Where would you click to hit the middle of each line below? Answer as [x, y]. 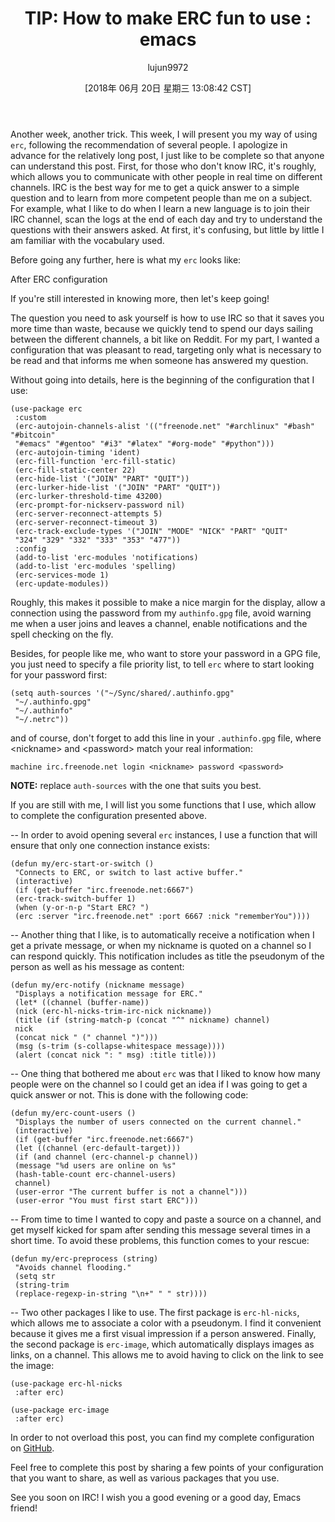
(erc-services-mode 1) [62, 575]
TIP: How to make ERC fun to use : [168, 18]
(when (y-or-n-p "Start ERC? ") [82, 907]
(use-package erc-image [60, 1410]
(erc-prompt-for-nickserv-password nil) [100, 505]
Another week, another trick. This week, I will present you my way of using [164, 134]
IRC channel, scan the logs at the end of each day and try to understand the [166, 219]
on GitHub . [32, 1448]
